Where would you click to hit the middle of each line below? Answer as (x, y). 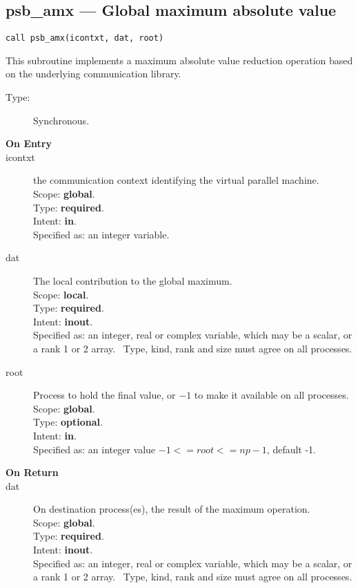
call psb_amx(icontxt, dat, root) (85, 38)
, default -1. (291, 449)
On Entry (29, 143)
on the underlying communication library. (93, 74)
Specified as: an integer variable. (101, 234)
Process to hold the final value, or (105, 395)
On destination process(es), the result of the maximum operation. (172, 509)
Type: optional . (68, 422)
